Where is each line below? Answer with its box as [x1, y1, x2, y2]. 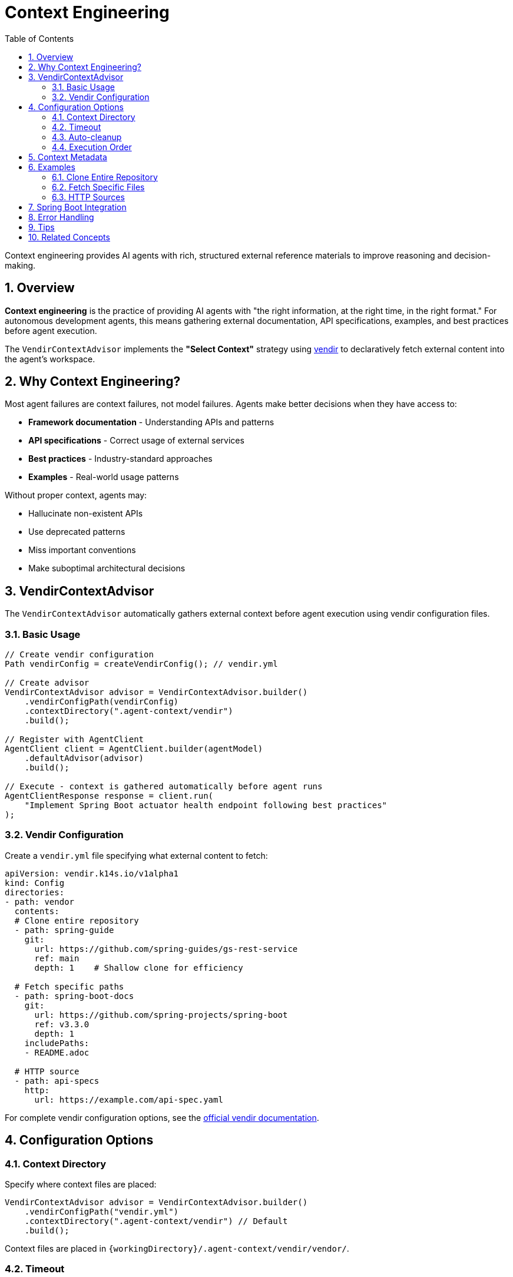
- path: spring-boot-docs [14, 991, 134, 1001]
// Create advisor [5, 678, 90, 688]
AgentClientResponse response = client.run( [5, 791, 214, 801]
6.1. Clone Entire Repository [52, 171, 158, 182]
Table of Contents [5, 33, 74, 44]
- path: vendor [5, 896, 75, 907]
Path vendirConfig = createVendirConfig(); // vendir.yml [5, 659, 278, 669]
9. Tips [28, 221, 55, 232]
